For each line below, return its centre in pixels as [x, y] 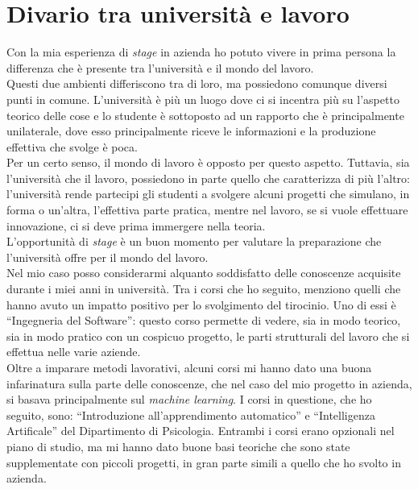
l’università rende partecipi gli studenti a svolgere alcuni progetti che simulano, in [208, 194]
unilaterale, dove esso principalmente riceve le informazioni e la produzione [191, 131]
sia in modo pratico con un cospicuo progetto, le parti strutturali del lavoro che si [208, 336]
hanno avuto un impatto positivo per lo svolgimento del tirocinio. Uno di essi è [201, 304]
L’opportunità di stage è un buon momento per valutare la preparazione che [194, 241]
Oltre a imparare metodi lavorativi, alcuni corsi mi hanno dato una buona [189, 367]
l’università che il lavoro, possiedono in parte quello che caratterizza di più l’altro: [208, 178]
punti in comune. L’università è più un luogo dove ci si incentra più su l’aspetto [203, 99]
